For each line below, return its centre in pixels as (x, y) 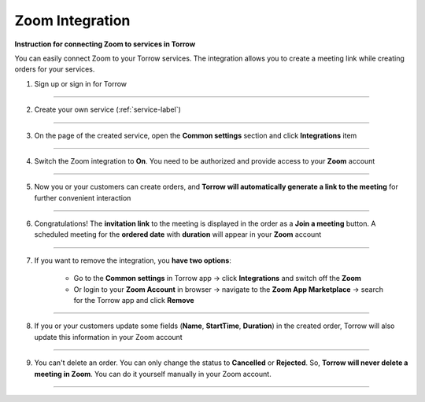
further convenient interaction (83, 197)
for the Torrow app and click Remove (134, 301)
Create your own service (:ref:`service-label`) (107, 109)
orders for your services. (55, 69)
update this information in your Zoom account (108, 337)
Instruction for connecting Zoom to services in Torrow (105, 44)
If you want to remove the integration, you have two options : (133, 260)
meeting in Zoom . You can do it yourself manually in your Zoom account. (153, 374)
